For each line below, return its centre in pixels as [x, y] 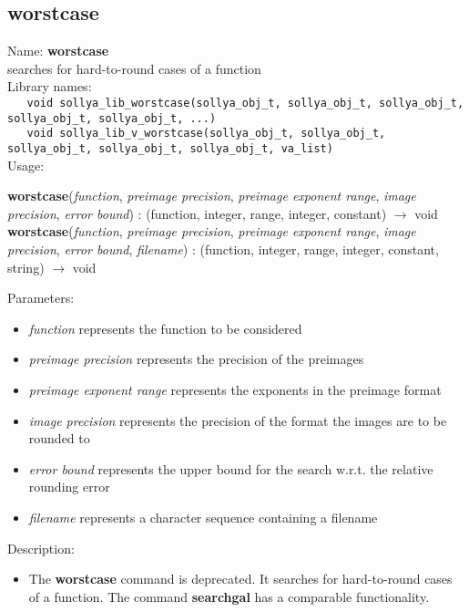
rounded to [59, 438]
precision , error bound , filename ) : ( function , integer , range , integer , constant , [223, 249]
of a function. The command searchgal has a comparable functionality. [229, 596]
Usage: [26, 165]
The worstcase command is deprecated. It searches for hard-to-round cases [240, 579]
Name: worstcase [58, 51]
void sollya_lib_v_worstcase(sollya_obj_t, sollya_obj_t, [206, 134]
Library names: [50, 86]
